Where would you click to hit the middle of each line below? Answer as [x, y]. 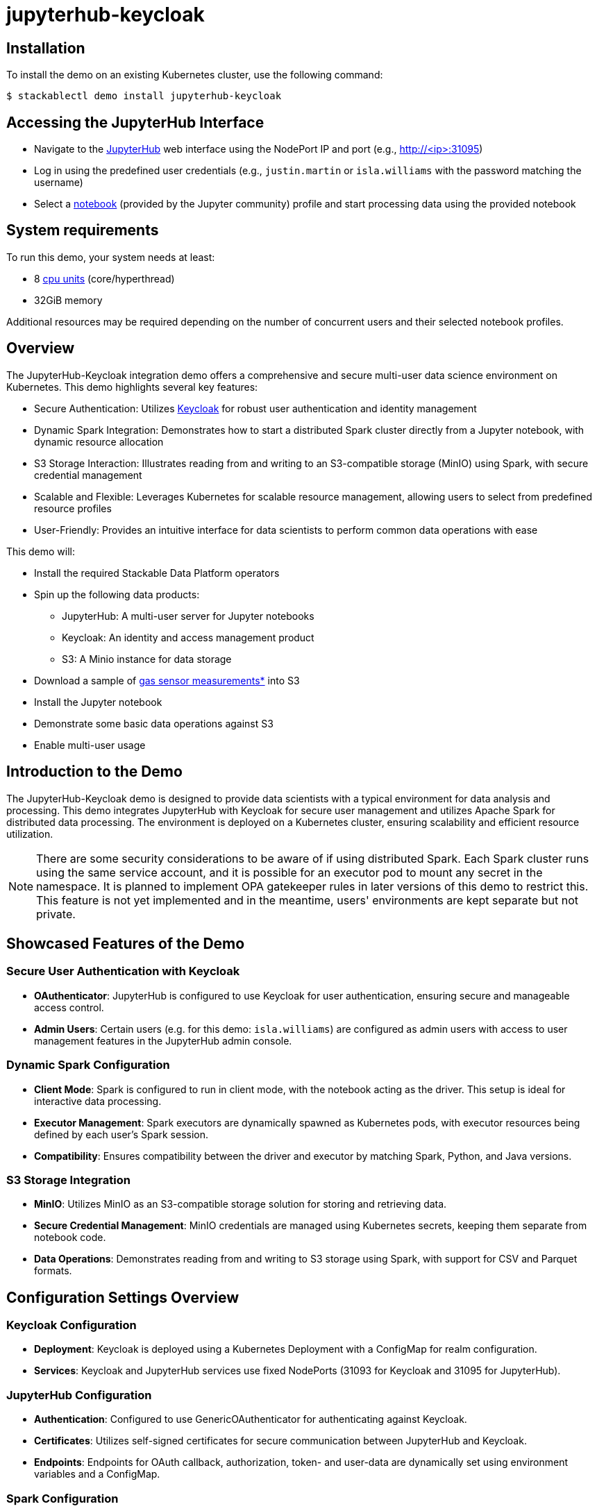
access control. [69, 1007]
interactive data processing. [98, 1101]
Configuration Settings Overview [123, 1297]
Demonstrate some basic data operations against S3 [154, 723]
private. [56, 914]
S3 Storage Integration [68, 1180]
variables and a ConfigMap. [97, 1474]
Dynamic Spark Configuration [88, 1065]
